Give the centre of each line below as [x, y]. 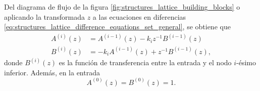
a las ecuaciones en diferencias [139, 16]
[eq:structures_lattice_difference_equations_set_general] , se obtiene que [117, 27]
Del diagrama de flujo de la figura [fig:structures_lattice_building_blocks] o [122, 7]
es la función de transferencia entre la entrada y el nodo [145, 62]
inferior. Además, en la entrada [52, 72]
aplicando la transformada [45, 16]
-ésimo [246, 62]
